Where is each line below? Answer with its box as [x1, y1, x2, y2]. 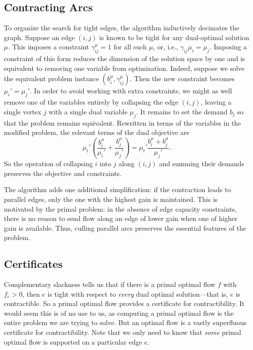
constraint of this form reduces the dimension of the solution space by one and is [4, 53, 245, 64]
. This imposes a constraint [8, 42, 89, 52]
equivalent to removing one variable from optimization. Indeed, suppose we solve [4, 63, 245, 73]
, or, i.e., [153, 42, 178, 52]
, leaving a [200, 97, 232, 107]
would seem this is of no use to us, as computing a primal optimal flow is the [4, 307, 234, 318]
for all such [113, 42, 147, 52]
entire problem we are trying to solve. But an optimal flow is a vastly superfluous [4, 317, 247, 328]
